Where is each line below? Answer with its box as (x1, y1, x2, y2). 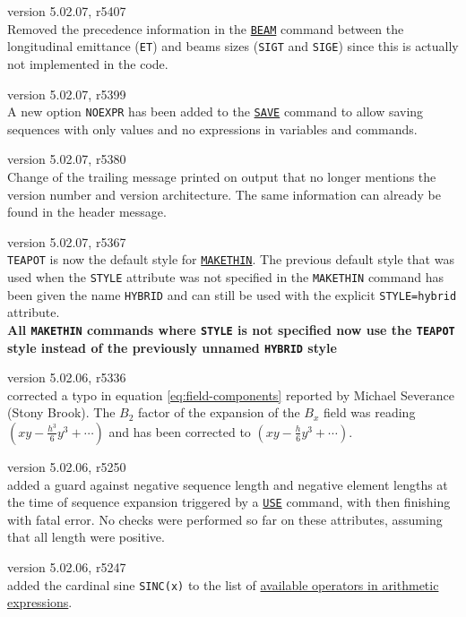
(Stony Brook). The (7, 403, 116, 422)
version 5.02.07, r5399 (7, 84, 126, 103)
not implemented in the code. (7, 54, 168, 73)
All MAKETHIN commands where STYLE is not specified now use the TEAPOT (7, 320, 455, 338)
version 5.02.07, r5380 (7, 150, 126, 168)
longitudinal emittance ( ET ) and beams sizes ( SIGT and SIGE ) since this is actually (7, 37, 459, 56)
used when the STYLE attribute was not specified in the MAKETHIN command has (7, 267, 444, 286)
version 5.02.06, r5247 (7, 558, 126, 576)
